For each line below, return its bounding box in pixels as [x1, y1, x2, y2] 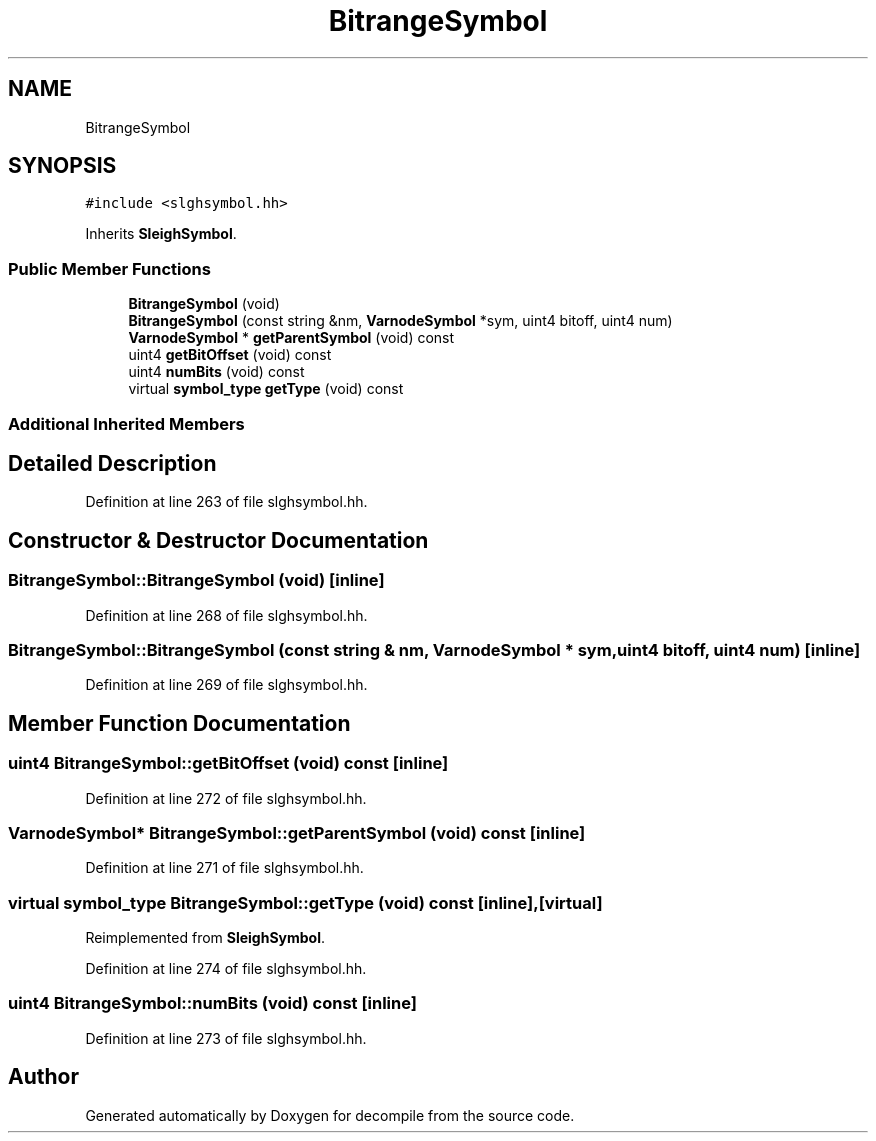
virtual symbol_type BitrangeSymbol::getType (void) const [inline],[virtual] [8, 892, 603, 913]
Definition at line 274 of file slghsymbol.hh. [85, 960, 367, 978]
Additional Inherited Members [8, 413, 245, 434]
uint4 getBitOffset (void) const [128, 346, 332, 364]
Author [8, 1064, 79, 1090]
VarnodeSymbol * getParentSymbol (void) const [128, 329, 455, 347]
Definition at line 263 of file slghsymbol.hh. [85, 493, 368, 511]
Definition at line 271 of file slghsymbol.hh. [85, 859, 364, 877]
